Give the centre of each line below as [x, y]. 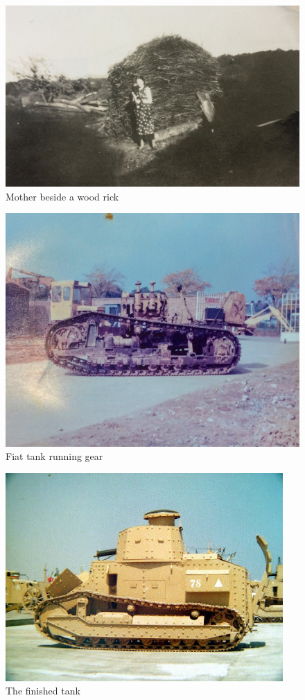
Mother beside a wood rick [62, 196]
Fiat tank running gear [54, 456]
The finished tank [43, 691]
